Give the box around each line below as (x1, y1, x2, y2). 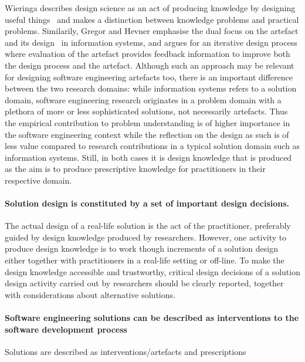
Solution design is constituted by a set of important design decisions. (5, 197, 290, 209)
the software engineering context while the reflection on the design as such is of (5, 128, 289, 140)
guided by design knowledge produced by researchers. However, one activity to (5, 231, 287, 243)
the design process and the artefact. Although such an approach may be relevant (5, 59, 294, 71)
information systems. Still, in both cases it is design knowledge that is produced (5, 151, 292, 163)
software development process (5, 323, 127, 335)
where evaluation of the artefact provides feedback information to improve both (5, 48, 290, 60)
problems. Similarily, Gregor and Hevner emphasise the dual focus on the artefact (5, 25, 299, 37)
